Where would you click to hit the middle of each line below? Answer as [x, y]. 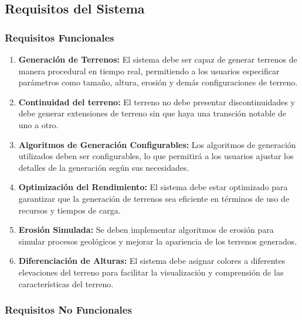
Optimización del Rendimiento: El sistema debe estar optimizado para [153, 187]
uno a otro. [38, 124]
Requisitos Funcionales [60, 37]
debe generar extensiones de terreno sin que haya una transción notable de [152, 113]
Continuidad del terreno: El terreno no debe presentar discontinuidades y [157, 101]
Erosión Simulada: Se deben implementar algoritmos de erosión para [146, 230]
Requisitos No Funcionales [68, 310]
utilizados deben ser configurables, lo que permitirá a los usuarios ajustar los [156, 156]
